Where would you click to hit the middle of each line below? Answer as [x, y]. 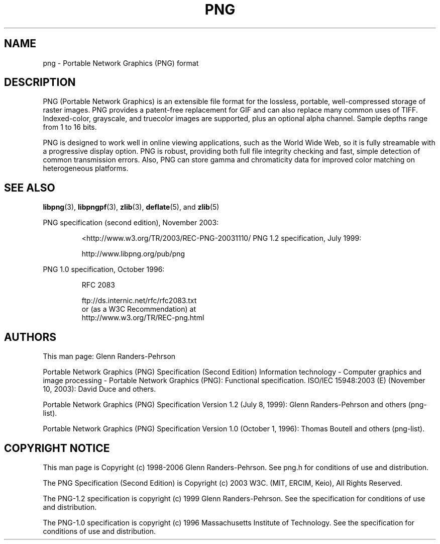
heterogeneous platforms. [86, 168]
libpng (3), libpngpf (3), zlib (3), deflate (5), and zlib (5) [131, 207]
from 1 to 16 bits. [70, 127]
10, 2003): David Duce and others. [99, 389]
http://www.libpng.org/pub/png [133, 254]
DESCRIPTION [40, 82]
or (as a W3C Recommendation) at [139, 309]
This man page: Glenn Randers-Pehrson [109, 356]
